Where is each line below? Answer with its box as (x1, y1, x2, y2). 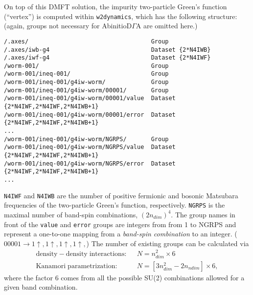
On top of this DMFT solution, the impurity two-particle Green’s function (4, 1, 227, 11)
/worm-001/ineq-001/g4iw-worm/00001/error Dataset (4, 111, 176, 118)
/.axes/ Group (4, 38, 169, 45)
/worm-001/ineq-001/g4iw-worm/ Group (4, 79, 169, 86)
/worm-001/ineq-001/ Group (4, 70, 169, 78)
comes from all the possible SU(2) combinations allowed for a (61, 272, 245, 282)
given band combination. (4, 282, 78, 292)
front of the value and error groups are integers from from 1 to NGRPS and (4, 219, 236, 229)
